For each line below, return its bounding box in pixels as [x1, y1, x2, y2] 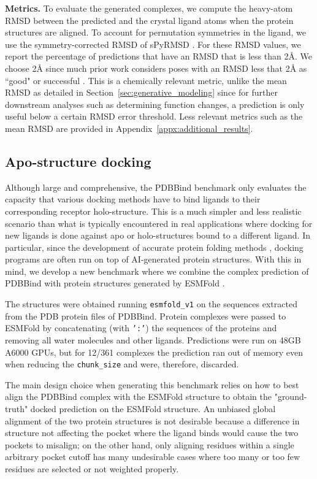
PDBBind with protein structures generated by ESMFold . [5, 277, 225, 289]
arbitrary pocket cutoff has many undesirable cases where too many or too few [5, 450, 300, 463]
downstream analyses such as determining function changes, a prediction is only [5, 98, 305, 110]
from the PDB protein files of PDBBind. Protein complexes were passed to [5, 309, 286, 322]
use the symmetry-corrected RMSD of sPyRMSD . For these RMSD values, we [5, 37, 301, 50]
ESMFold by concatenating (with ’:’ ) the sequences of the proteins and [5, 321, 277, 334]
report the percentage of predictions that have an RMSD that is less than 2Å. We [5, 50, 312, 63]
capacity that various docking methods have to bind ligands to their [5, 193, 261, 205]
